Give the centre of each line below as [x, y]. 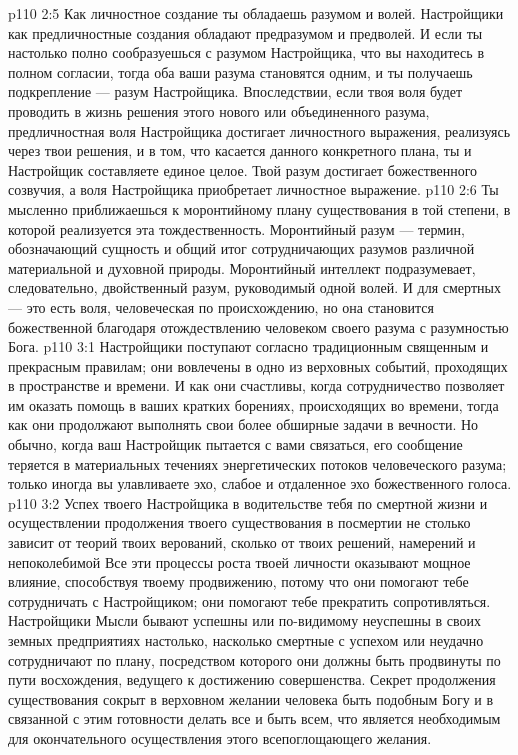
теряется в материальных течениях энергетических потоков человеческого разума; [257, 463]
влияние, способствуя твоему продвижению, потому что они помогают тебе [238, 581]
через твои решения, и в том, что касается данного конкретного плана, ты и [240, 150]
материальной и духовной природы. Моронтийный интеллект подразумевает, [242, 267]
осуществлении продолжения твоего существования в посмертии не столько [239, 522]
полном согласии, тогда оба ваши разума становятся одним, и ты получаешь [240, 71]
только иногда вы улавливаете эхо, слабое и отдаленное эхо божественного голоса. [260, 483]
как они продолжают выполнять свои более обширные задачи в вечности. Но [243, 424]
